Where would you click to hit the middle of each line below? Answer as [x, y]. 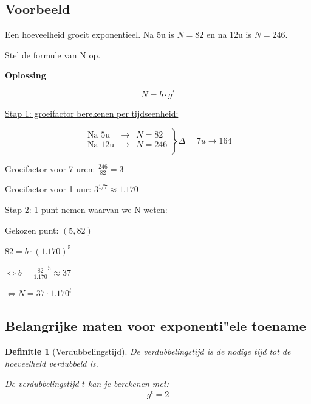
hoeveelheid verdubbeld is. [52, 363]
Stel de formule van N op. [53, 54]
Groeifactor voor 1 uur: [48, 189]
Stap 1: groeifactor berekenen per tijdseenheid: [92, 113]
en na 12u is [229, 34]
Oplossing [26, 75]
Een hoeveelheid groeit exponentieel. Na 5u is [90, 34]
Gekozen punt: [32, 230]
